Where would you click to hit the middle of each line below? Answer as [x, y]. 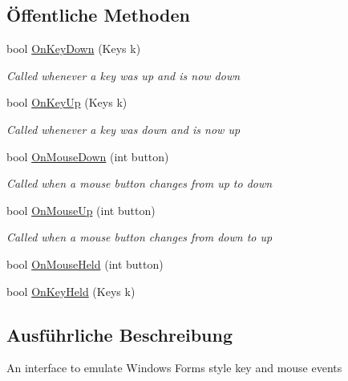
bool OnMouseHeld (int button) [85, 263]
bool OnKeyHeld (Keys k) [71, 291]
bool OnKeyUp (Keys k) [67, 102]
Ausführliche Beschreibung [119, 334]
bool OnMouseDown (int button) [88, 156]
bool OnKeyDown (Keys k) [74, 49]
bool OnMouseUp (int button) [81, 210]
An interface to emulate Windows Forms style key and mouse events [174, 368]
